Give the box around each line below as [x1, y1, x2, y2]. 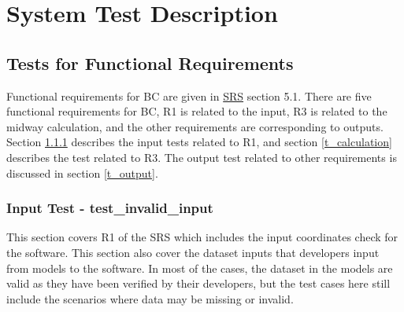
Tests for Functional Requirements [6, 50, 294, 75]
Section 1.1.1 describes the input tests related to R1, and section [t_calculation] [6, 134, 392, 150]
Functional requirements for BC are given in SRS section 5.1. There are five [6, 87, 372, 104]
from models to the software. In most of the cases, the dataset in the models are [6, 259, 393, 276]
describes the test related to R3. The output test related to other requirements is [6, 149, 397, 165]
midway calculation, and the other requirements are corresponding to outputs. [6, 118, 384, 134]
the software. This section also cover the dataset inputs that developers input [6, 244, 380, 260]
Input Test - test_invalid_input [6, 198, 213, 218]
